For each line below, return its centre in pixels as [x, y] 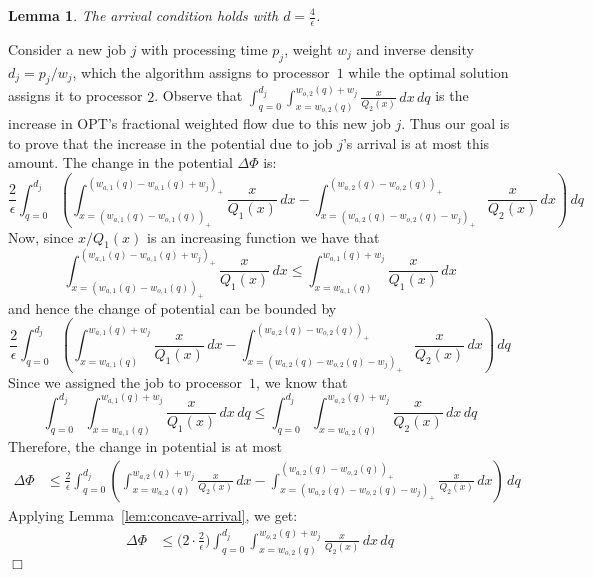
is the [452, 95]
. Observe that [198, 95]
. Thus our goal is [455, 123]
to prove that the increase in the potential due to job [170, 142]
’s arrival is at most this [416, 142]
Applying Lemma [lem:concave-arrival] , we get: [153, 514]
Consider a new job [67, 48]
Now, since [41, 236]
